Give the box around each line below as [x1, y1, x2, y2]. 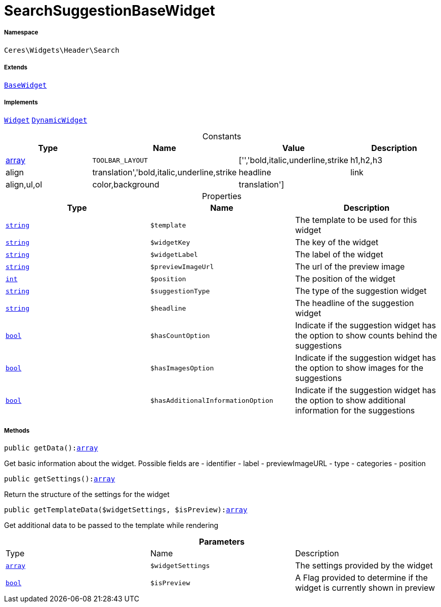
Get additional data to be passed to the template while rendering [4, 521, 219, 530]
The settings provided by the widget [295, 560, 433, 571]
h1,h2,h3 [350, 155, 383, 166]
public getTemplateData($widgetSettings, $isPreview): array [4, 506, 248, 514]
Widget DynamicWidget [4, 116, 88, 125]
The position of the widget [295, 274, 395, 284]
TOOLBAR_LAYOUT [92, 156, 148, 164]
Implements [4, 98, 38, 106]
